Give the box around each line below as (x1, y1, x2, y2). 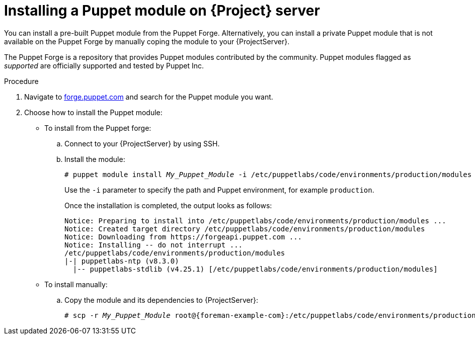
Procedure (4, 76, 39, 86)
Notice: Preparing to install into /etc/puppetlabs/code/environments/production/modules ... (64, 216, 446, 225)
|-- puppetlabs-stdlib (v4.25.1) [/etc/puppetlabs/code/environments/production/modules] (72, 265, 438, 273)
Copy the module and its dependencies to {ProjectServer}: (64, 295, 259, 304)
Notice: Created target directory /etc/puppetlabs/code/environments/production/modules (64, 224, 425, 233)
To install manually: (44, 280, 108, 289)
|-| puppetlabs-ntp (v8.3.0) (64, 257, 179, 265)
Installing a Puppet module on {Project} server (4, 2, 320, 19)
